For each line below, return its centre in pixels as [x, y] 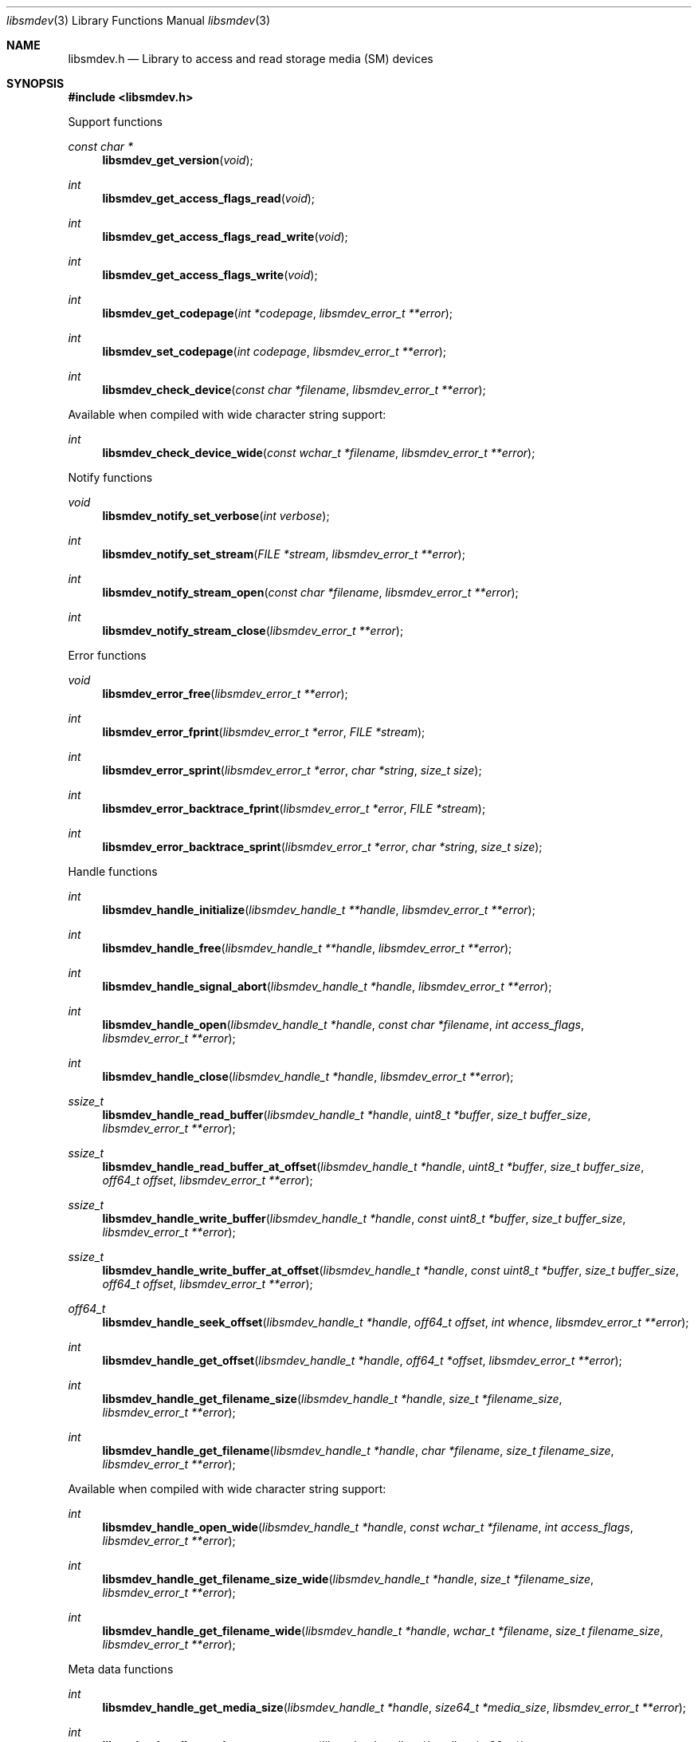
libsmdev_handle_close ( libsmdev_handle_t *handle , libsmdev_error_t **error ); [308, 1076]
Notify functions [110, 477]
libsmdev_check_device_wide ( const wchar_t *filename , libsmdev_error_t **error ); [319, 453]
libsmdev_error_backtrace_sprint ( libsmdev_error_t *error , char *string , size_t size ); [322, 847]
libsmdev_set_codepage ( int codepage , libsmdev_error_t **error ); [274, 351]
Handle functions [113, 871]
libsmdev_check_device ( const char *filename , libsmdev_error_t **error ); [294, 390]
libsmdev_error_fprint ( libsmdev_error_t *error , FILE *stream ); [264, 732]
